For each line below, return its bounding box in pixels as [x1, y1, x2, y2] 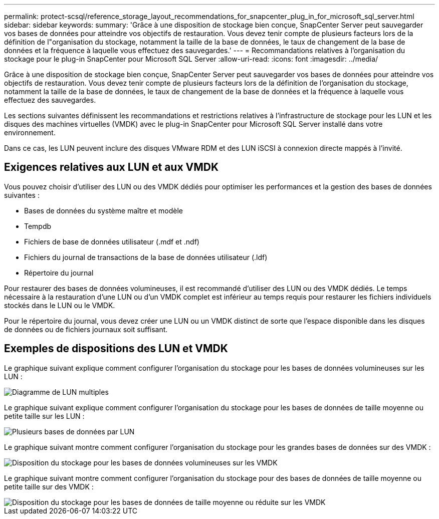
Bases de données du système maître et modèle [24, 206, 183, 215]
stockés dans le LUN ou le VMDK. [4, 301, 115, 310]
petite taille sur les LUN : [4, 411, 85, 420]
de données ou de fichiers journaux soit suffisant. [4, 325, 168, 334]
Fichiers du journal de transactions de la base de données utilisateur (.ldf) [24, 252, 268, 262]
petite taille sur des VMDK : [4, 482, 94, 491]
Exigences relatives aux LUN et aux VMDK [4, 161, 219, 174]
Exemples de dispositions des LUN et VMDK [4, 342, 228, 355]
